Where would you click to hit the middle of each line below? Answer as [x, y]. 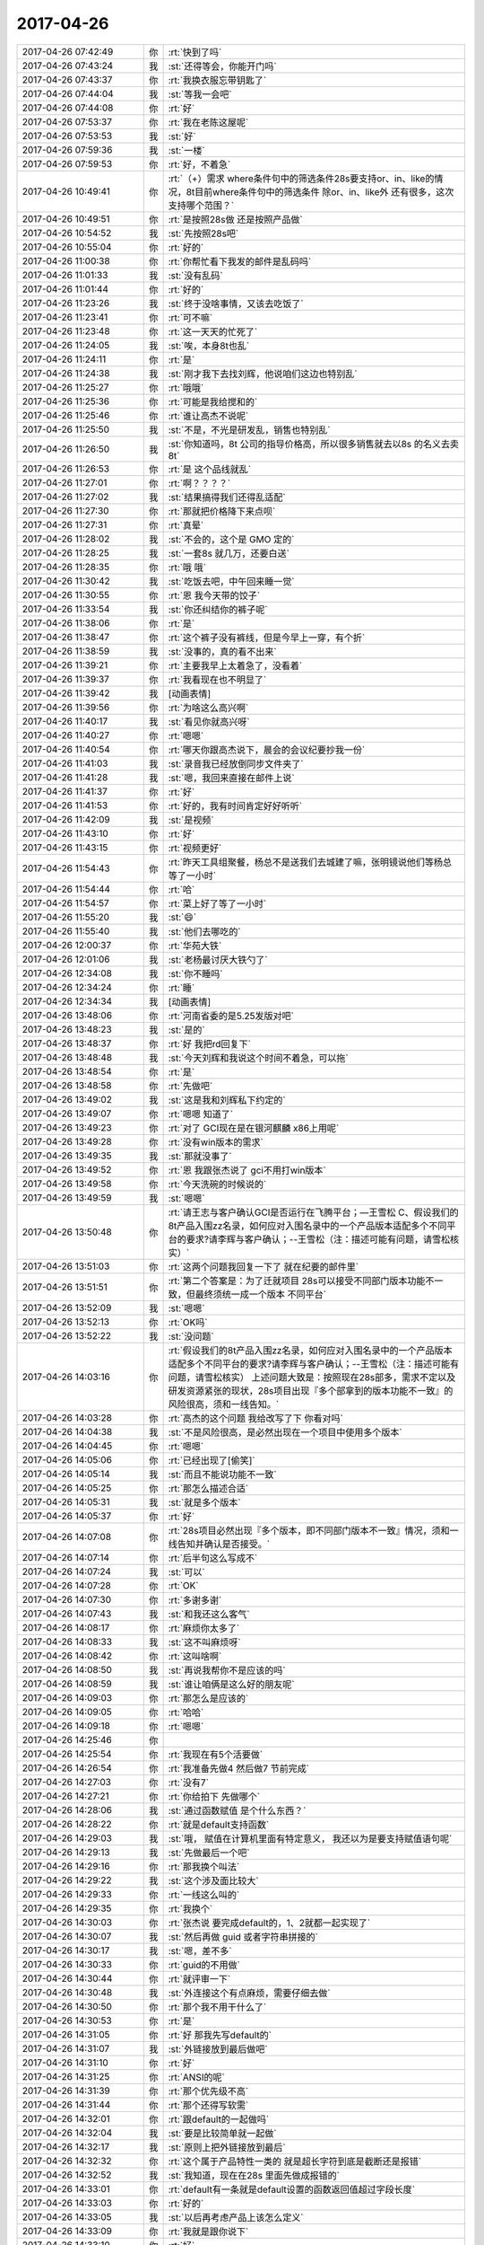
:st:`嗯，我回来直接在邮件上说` [231, 778]
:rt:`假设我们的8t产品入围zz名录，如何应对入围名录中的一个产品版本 [310, 1350]
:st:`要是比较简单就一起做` [222, 2133]
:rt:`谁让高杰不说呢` [208, 416]
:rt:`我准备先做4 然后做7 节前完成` [238, 1768]
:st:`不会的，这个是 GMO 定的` [231, 539]
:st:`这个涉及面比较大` [213, 1880]
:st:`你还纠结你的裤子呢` [218, 609]
